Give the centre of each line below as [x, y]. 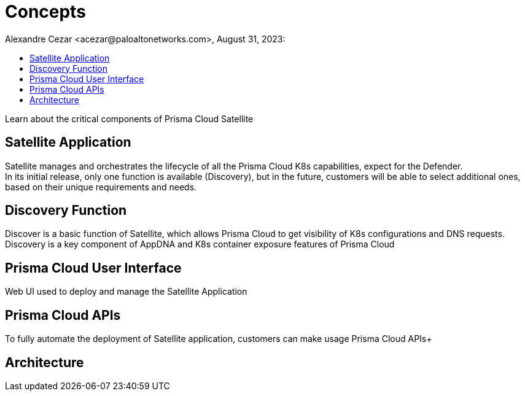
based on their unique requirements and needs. [101, 187]
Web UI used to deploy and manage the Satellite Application [126, 292]
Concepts [45, 12]
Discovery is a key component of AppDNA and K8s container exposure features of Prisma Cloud [200, 244]
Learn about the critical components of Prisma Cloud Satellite [129, 118]
